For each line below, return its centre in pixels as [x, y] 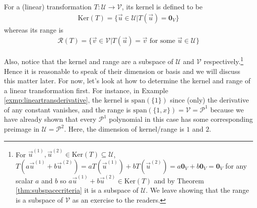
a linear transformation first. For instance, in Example [86, 90]
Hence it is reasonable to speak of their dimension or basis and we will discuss [122, 71]
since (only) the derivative [210, 100]
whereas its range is [34, 29]
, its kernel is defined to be [162, 6]
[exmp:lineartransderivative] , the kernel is [67, 100]
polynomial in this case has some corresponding [181, 119]
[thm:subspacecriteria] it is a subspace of [77, 190]
